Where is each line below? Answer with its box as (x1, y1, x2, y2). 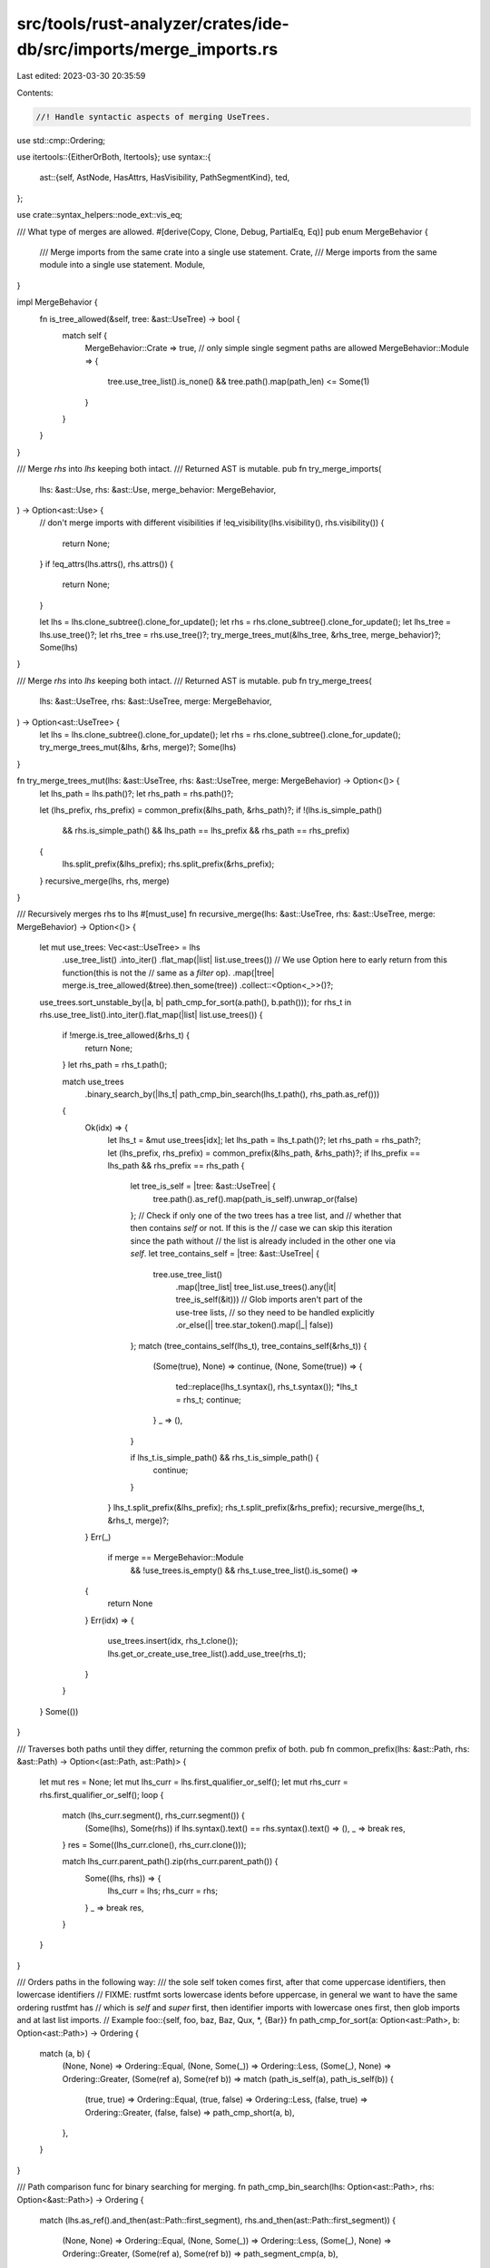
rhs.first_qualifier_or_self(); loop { (39, 1789, 164, 1800)
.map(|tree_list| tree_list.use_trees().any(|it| (175, 1282, 337, 1293)
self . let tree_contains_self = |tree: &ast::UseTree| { (130, 1248, 320, 1259)
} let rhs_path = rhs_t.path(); (62, 1060, 168, 1070)
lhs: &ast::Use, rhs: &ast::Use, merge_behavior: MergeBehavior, (39, 484, 277, 494)
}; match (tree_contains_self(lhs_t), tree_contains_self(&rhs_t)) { (130, 1340, 367, 1351)
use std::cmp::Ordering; (16, 134, 106, 145)
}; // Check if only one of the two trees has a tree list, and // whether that (130, 1210, 402, 1221)
